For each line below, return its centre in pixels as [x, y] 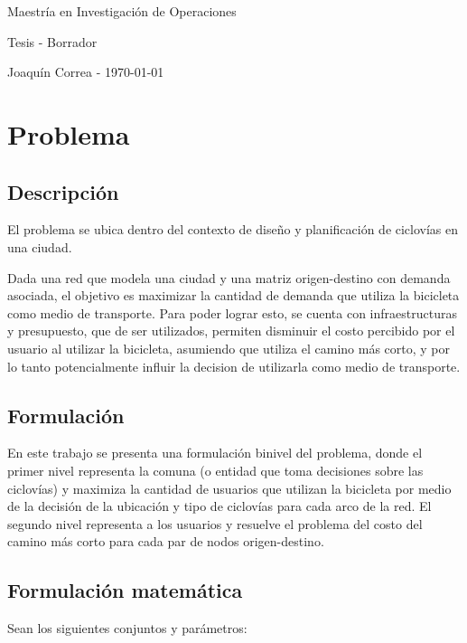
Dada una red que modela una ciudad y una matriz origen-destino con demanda [229, 277]
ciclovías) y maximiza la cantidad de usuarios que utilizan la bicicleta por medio [229, 488]
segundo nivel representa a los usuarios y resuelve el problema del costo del [215, 523]
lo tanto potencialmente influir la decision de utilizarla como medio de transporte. [234, 366]
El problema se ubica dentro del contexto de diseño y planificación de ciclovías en [233, 229]
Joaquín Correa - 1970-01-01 [86, 72]
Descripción [63, 191]
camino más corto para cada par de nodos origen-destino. [166, 541]
